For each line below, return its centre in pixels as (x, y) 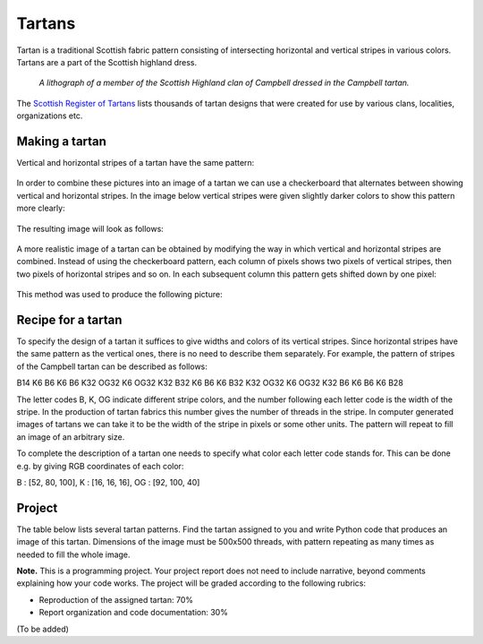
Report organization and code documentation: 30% (133, 613)
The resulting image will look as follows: (90, 228)
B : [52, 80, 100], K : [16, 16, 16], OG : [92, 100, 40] (108, 482)
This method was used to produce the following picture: (119, 295)
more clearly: (41, 208)
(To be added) (42, 629)
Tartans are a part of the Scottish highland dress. (106, 62)
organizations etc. (50, 116)
